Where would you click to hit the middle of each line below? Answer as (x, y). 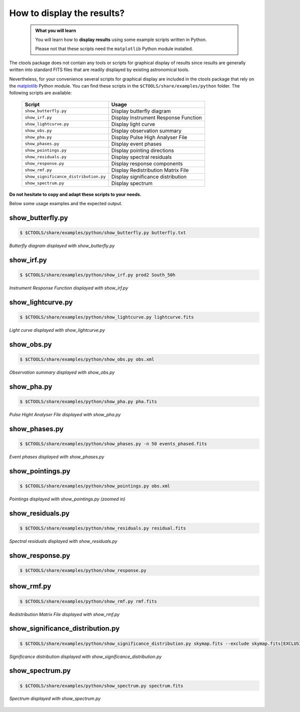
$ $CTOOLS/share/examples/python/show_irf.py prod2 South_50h (97, 275)
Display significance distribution (149, 177)
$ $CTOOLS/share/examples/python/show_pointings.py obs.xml (95, 486)
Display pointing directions (143, 150)
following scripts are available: (40, 93)
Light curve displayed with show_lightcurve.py (57, 330)
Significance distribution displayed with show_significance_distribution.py (85, 656)
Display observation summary (146, 131)
